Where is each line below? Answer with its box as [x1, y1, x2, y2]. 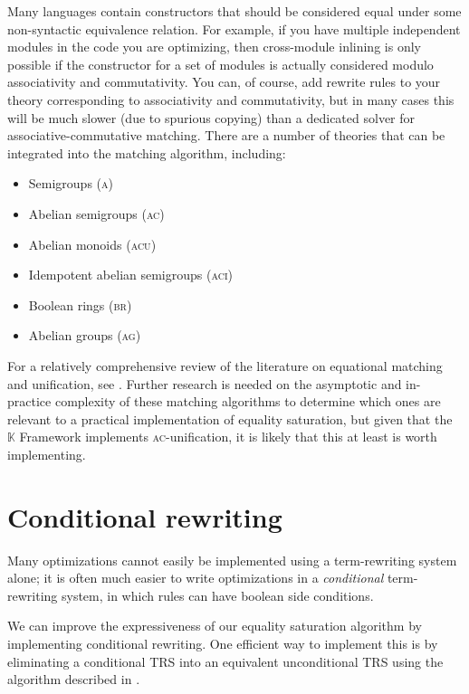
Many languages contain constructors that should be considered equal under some [7, 2, 462, 20]
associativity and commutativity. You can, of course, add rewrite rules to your [7, 72, 441, 91]
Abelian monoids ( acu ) [28, 234, 157, 253]
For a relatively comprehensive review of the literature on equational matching [7, 356, 443, 375]
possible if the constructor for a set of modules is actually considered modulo [7, 54, 434, 73]
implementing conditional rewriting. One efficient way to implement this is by [7, 633, 438, 652]
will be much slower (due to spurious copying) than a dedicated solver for [7, 108, 416, 127]
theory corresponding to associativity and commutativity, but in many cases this [7, 90, 455, 109]
